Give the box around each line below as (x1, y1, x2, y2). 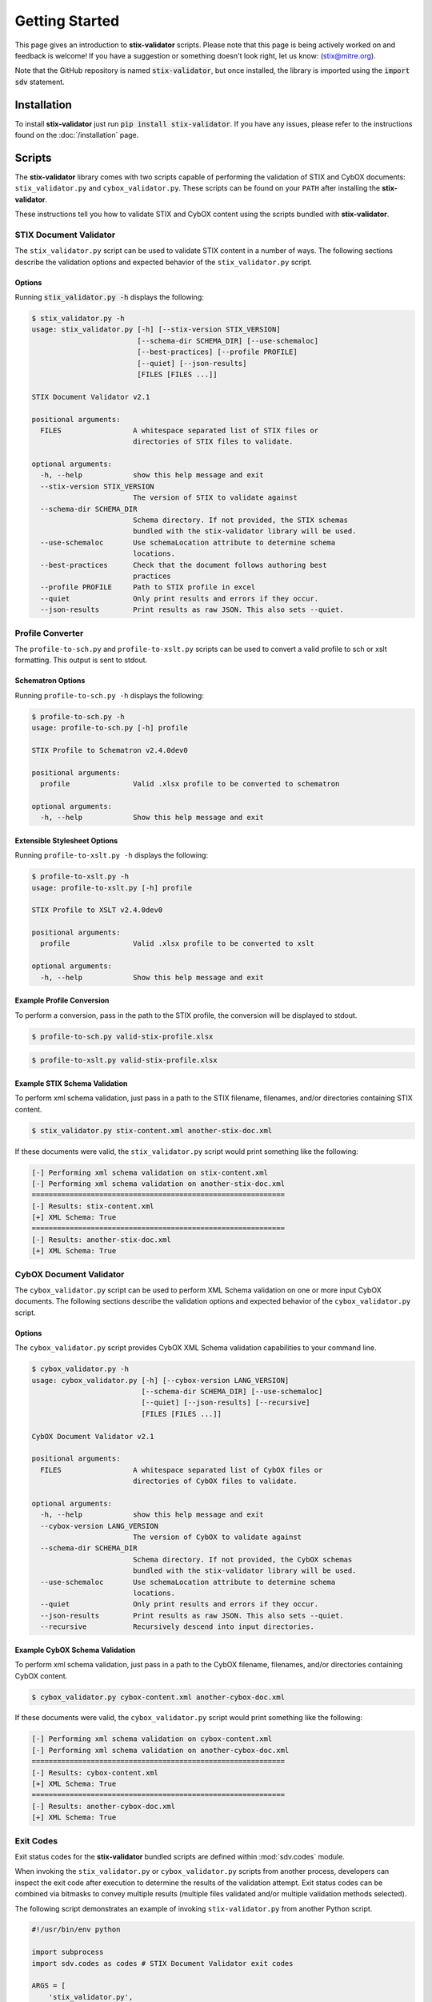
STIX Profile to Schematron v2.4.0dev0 (31, 746, 188, 754)
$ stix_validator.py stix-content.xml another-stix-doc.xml (31, 1126, 273, 1135)
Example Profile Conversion (14, 995, 110, 1005)
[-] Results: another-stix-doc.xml (31, 1235, 171, 1244)
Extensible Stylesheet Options (14, 835, 118, 845)
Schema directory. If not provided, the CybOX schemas (132, 1554, 353, 1564)
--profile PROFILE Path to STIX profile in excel (40, 583, 256, 592)
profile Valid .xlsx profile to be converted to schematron (40, 779, 340, 788)
